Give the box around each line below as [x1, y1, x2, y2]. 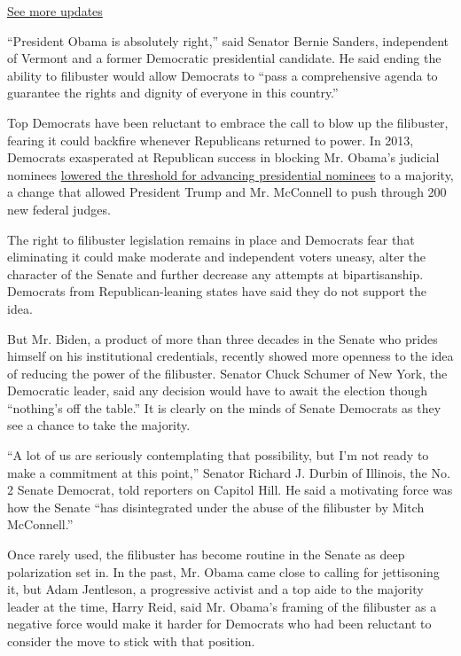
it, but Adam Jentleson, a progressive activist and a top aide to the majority [7, 580, 424, 598]
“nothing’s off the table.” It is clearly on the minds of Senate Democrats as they [7, 398, 441, 417]
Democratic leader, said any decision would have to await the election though [7, 381, 428, 400]
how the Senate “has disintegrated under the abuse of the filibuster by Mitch [7, 497, 425, 516]
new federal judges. [7, 199, 111, 218]
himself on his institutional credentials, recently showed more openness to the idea [7, 347, 454, 365]
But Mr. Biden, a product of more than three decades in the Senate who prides [7, 329, 438, 348]
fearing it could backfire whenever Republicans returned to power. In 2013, [7, 130, 414, 149]
